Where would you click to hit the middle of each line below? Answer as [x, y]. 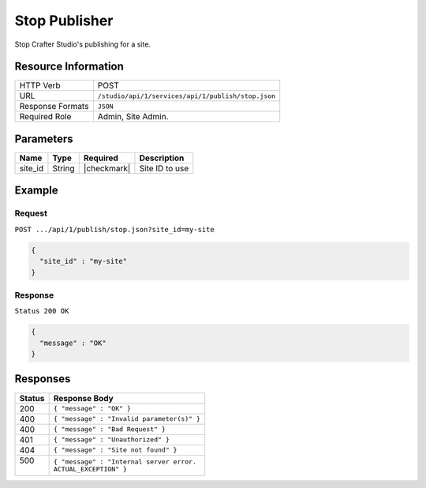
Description [162, 158]
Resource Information [69, 67]
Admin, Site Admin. [133, 117]
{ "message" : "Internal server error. [125, 462]
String [64, 168]
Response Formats [54, 107]
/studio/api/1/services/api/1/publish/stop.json [187, 96]
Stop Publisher [64, 21]
